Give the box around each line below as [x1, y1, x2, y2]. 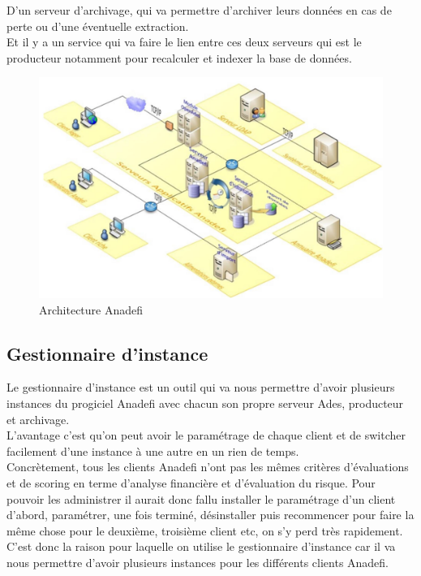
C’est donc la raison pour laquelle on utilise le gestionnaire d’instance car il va [6, 538, 396, 555]
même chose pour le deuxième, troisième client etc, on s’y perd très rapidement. [6, 522, 403, 539]
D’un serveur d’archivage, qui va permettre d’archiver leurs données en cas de [6, 2, 392, 18]
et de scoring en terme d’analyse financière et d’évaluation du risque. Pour [6, 474, 376, 491]
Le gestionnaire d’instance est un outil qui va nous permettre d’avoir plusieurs [6, 379, 395, 396]
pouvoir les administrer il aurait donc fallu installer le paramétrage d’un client [6, 490, 396, 507]
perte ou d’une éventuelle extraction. [6, 17, 189, 34]
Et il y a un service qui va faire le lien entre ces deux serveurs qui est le [6, 33, 362, 50]
